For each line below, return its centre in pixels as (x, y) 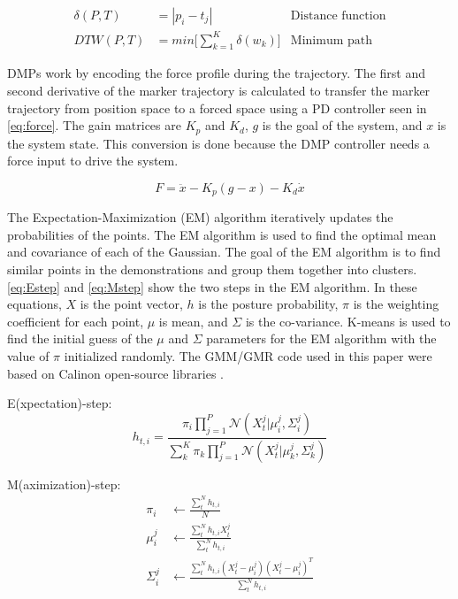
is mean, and (193, 321)
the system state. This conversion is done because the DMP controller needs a (218, 143)
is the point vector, (131, 304)
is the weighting (396, 304)
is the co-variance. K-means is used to (348, 321)
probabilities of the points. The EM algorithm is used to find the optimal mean (222, 234)
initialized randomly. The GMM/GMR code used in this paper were (248, 355)
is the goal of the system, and (342, 125)
